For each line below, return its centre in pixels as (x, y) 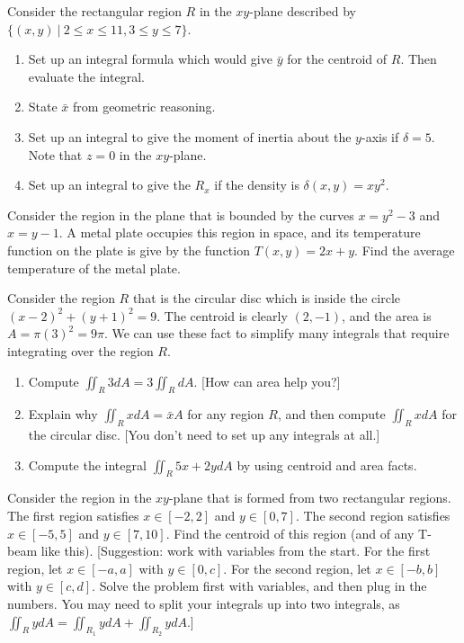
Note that (55, 154)
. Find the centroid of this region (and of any (290, 533)
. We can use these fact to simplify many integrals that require (277, 333)
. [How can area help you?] (267, 381)
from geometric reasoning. (144, 107)
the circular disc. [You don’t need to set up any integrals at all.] (204, 435)
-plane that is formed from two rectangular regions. (310, 498)
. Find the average (405, 250)
